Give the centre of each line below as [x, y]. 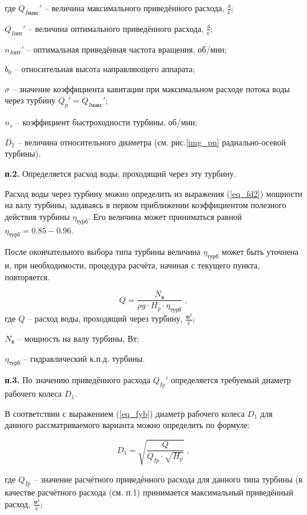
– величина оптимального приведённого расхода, [116, 28]
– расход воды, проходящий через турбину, [105, 318]
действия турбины [37, 216]
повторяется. [28, 276]
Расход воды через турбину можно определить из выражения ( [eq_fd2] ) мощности [154, 193]
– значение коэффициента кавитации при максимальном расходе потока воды [151, 88]
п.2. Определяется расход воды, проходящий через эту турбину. [120, 173]
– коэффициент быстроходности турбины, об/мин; [106, 122]
